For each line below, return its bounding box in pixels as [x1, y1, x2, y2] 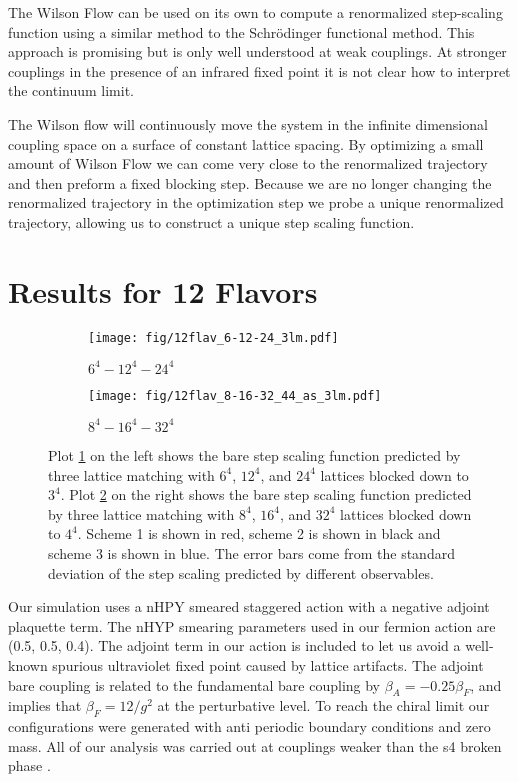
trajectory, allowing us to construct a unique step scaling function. [8, 211, 415, 232]
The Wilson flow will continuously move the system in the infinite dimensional [8, 113, 488, 134]
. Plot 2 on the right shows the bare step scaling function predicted [60, 484, 472, 505]
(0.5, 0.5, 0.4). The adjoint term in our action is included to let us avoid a [8, 635, 461, 656]
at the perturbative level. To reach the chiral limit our [157, 695, 490, 716]
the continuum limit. [8, 80, 135, 101]
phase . [8, 755, 51, 776]
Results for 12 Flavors [8, 270, 318, 311]
